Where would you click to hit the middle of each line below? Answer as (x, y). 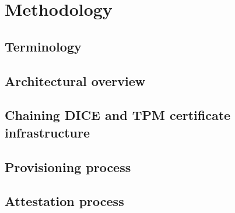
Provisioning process (68, 166)
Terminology (43, 46)
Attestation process (64, 201)
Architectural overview (75, 80)
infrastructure (48, 132)
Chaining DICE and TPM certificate (118, 115)
